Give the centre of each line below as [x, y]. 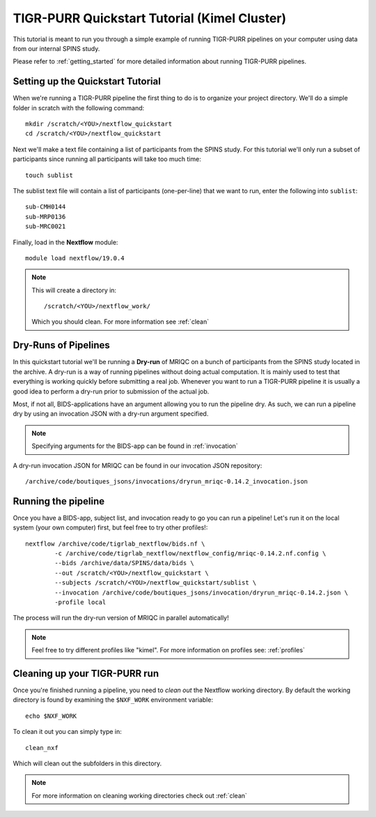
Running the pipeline [58, 501]
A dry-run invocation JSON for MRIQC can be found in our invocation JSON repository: [138, 465]
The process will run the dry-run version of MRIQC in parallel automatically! [121, 618]
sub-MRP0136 [46, 217]
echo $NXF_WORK [51, 716]
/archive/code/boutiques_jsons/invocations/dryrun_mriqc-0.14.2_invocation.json [167, 481]
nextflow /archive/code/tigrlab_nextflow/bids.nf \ [115, 544]
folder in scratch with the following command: [79, 107]
